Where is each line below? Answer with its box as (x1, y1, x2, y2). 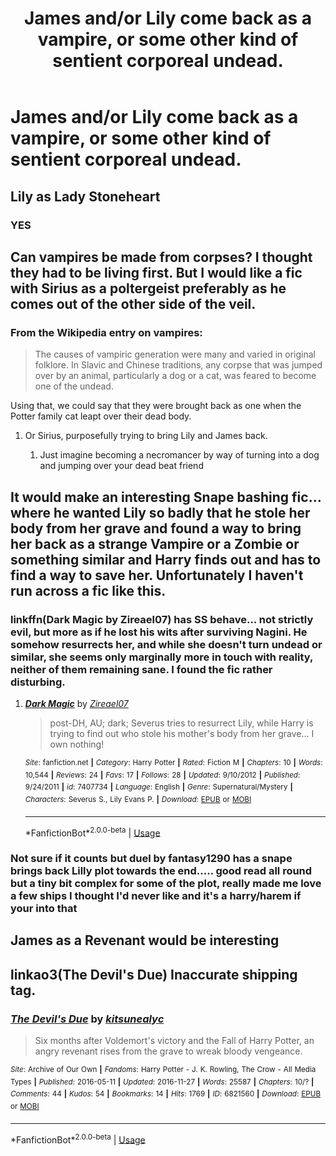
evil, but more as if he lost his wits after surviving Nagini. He (10, 625, 308, 639)
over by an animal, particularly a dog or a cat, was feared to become (34, 370, 317, 382)
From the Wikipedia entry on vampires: (10, 325, 203, 339)
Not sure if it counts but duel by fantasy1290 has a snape (10, 852, 293, 866)
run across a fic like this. (10, 582, 167, 599)
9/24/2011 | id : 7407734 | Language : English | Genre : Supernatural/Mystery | (24, 782, 293, 792)
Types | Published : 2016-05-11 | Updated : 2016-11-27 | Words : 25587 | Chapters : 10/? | (10, 1077, 315, 1087)
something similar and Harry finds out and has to (10, 551, 322, 568)
